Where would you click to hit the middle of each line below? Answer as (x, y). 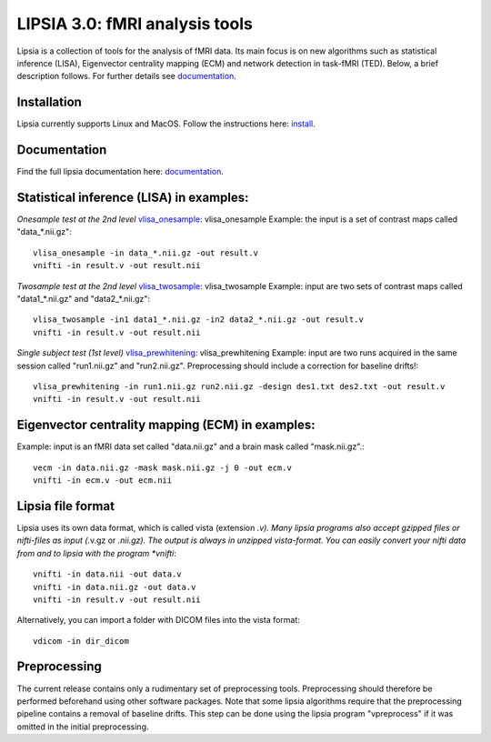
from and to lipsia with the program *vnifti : (97, 553)
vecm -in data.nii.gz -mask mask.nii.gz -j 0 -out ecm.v (163, 467)
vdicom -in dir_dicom (81, 641)
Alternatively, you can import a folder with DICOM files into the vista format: (158, 620)
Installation (49, 102)
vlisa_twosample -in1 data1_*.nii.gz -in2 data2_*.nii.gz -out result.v (198, 320)
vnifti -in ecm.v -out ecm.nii (103, 481)
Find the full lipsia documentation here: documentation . (120, 172)
